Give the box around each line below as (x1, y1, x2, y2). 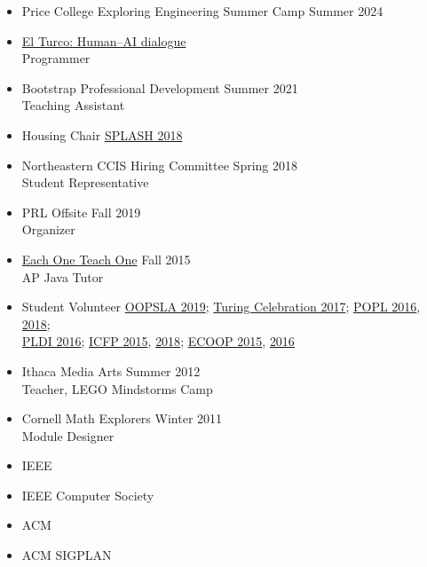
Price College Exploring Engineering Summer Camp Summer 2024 (21, 2, 384, 20)
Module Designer (21, 426, 115, 445)
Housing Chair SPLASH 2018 (21, 125, 183, 144)
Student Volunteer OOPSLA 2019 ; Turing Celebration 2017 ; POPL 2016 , (21, 297, 421, 316)
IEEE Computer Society (21, 485, 154, 504)
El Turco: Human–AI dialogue (21, 31, 186, 50)
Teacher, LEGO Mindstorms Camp (21, 379, 213, 398)
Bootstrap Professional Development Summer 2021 (21, 78, 298, 97)
